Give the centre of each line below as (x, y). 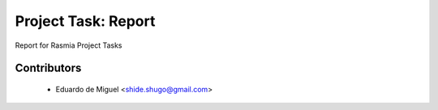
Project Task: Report (85, 21)
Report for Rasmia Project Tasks (69, 45)
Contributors (48, 68)
